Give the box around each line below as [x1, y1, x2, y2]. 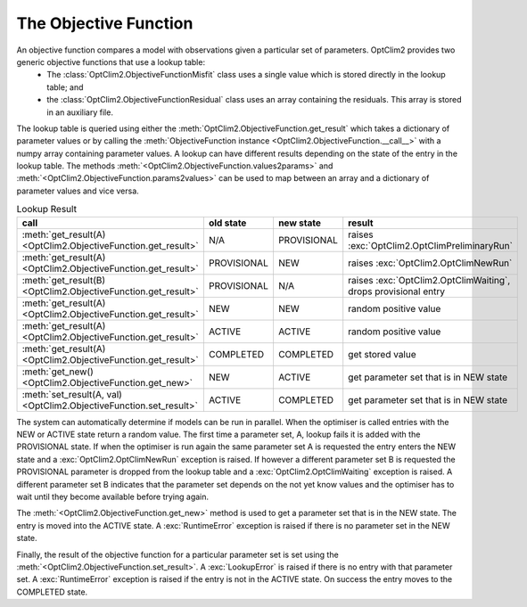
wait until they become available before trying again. [16, 491, 210, 502]
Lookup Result [16, 203, 78, 216]
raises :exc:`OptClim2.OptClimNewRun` [348, 257, 513, 269]
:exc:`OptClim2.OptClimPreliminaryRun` [348, 239, 513, 251]
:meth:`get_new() [21, 365, 94, 378]
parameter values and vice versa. [16, 185, 140, 196]
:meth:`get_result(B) [21, 274, 106, 286]
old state [208, 217, 247, 229]
